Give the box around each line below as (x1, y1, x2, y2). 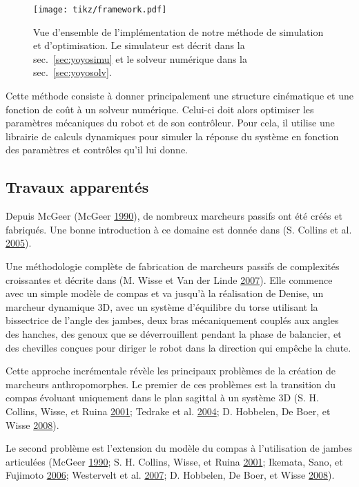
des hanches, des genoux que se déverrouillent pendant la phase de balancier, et (6, 326, 342, 341)
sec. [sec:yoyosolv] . (33, 65, 112, 79)
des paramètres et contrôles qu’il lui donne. (6, 142, 188, 157)
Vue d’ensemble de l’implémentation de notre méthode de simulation (33, 24, 324, 39)
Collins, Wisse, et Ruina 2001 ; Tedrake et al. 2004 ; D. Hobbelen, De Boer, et (6, 403, 331, 418)
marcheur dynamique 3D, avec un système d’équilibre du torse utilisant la (6, 299, 318, 314)
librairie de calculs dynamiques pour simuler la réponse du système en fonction (6, 128, 339, 143)
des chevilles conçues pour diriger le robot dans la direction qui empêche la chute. (6, 340, 351, 354)
